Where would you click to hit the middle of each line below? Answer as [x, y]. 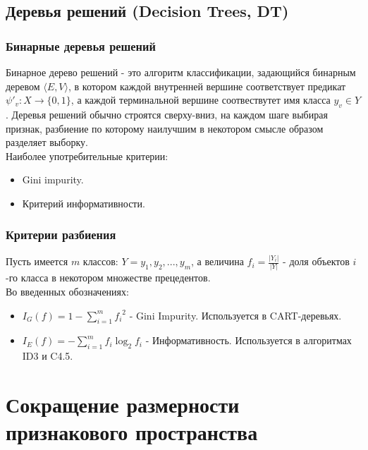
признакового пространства [132, 432]
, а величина [217, 261]
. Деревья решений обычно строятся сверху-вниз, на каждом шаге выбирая [167, 114]
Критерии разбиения [61, 235]
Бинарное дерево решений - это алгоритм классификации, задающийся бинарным [181, 72]
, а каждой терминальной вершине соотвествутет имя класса [201, 100]
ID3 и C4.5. [48, 356]
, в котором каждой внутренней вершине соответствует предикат [207, 86]
